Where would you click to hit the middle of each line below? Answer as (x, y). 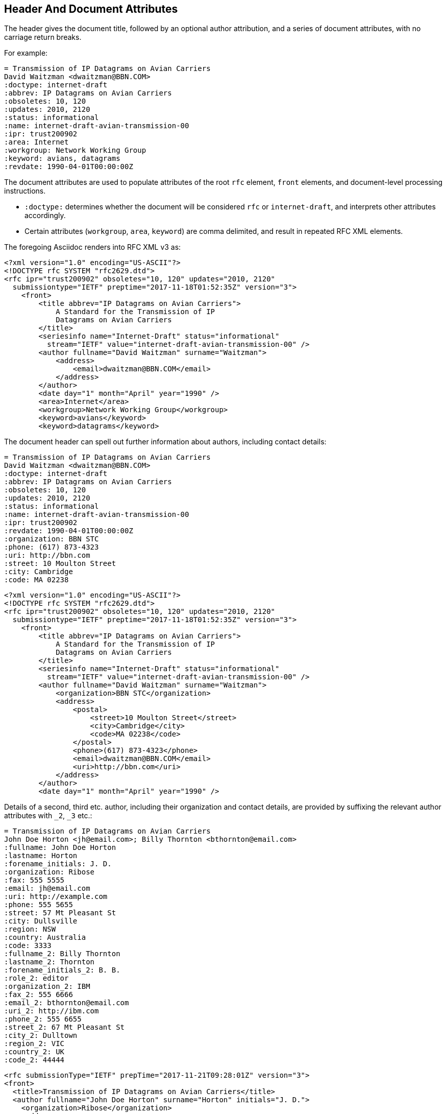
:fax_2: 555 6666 (39, 995)
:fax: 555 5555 (34, 880)
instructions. (25, 191)
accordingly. (45, 216)
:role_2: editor (36, 978)
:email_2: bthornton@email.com (67, 1003)
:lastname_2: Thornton (49, 962)
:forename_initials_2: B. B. (62, 970)
